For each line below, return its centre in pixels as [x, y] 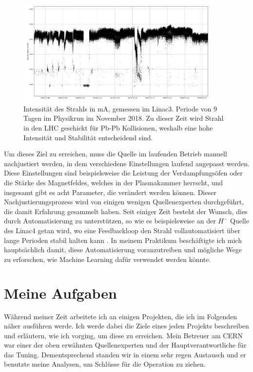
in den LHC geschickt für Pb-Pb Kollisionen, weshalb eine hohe [118, 128]
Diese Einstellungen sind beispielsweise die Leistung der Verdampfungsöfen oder [123, 173]
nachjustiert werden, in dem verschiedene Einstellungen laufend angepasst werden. [127, 163]
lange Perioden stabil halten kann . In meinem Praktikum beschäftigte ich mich [123, 240]
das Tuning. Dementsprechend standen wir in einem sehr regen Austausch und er [125, 354]
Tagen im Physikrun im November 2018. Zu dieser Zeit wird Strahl [124, 118]
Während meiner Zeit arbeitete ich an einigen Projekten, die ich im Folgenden [121, 316]
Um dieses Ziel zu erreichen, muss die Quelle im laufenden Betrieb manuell [116, 154]
